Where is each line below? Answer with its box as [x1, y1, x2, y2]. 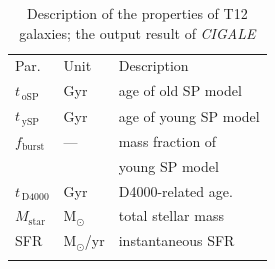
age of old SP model [118, 80, 242, 101]
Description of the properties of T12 [27, 3, 248, 23]
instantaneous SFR [118, 230, 235, 251]
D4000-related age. [118, 180, 233, 201]
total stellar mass [118, 205, 224, 226]
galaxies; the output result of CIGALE [19, 22, 256, 43]
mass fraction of [118, 130, 217, 151]
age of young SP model [118, 105, 260, 126]
